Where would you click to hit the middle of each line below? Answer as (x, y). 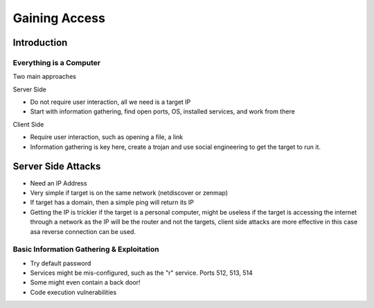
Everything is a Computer (56, 62)
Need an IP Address (59, 183)
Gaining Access (59, 18)
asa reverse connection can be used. (83, 231)
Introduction (40, 43)
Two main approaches (44, 77)
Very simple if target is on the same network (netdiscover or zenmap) (129, 192)
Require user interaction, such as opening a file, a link (107, 137)
